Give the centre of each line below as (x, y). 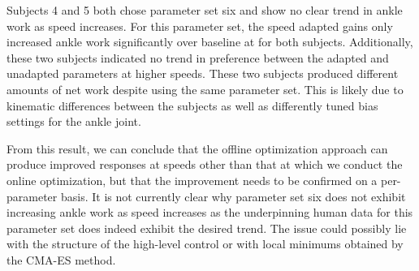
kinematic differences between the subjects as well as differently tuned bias (192, 105)
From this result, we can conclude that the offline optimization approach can (197, 148)
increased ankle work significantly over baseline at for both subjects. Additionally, (210, 42)
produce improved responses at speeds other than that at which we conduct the (205, 164)
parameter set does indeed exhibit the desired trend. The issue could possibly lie (207, 228)
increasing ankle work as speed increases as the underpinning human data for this (210, 212)
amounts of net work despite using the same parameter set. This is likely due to (205, 89)
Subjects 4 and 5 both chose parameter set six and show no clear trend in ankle (205, 10)
